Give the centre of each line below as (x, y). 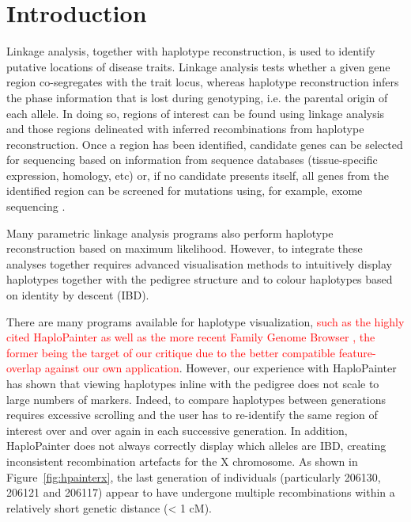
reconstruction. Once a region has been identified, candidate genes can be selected (205, 144)
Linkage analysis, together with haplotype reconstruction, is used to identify (191, 51)
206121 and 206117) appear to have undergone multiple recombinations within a (201, 492)
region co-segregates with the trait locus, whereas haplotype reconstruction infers (203, 82)
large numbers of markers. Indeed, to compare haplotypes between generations (196, 399)
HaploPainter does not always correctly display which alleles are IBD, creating (196, 446)
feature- (357, 352)
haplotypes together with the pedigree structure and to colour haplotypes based (200, 279)
